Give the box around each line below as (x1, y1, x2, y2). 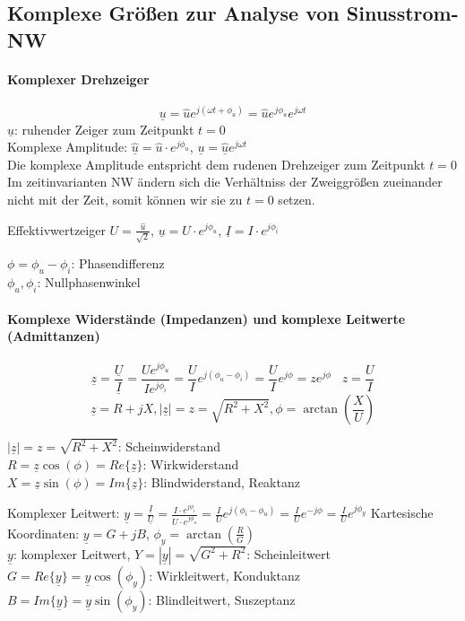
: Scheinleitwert (246, 544, 331, 563)
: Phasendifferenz (71, 254, 165, 273)
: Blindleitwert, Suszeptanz (148, 590, 296, 608)
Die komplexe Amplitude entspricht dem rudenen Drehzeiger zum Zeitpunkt (7, 154, 426, 173)
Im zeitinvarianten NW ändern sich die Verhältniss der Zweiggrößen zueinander (7, 172, 443, 191)
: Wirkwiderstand (142, 454, 239, 473)
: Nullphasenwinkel (37, 273, 141, 292)
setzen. (278, 190, 315, 209)
